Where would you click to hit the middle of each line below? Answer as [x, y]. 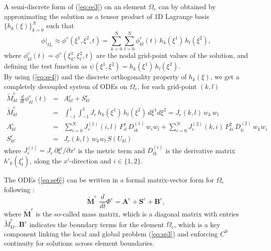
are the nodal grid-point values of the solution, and [172, 55]
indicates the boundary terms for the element [97, 224]
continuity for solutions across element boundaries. [79, 243]
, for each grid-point [167, 86]
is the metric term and [111, 150]
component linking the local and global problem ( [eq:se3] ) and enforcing [111, 233]
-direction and [90, 160]
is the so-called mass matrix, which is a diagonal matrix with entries [137, 213]
